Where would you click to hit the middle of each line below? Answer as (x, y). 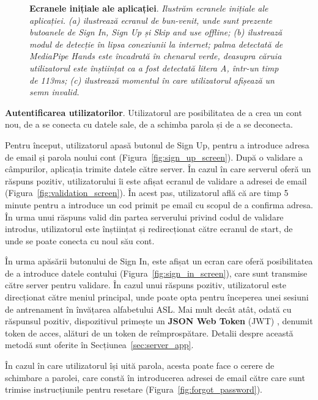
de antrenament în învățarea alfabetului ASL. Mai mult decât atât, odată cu (148, 309)
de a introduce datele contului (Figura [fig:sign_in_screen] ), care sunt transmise (156, 273)
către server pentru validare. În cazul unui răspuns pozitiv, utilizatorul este (146, 285)
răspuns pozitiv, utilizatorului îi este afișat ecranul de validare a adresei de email (156, 180)
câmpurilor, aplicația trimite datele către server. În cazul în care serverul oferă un (158, 169)
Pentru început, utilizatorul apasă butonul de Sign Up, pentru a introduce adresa (157, 144)
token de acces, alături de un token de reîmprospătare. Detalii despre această (149, 333)
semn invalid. (54, 92)
